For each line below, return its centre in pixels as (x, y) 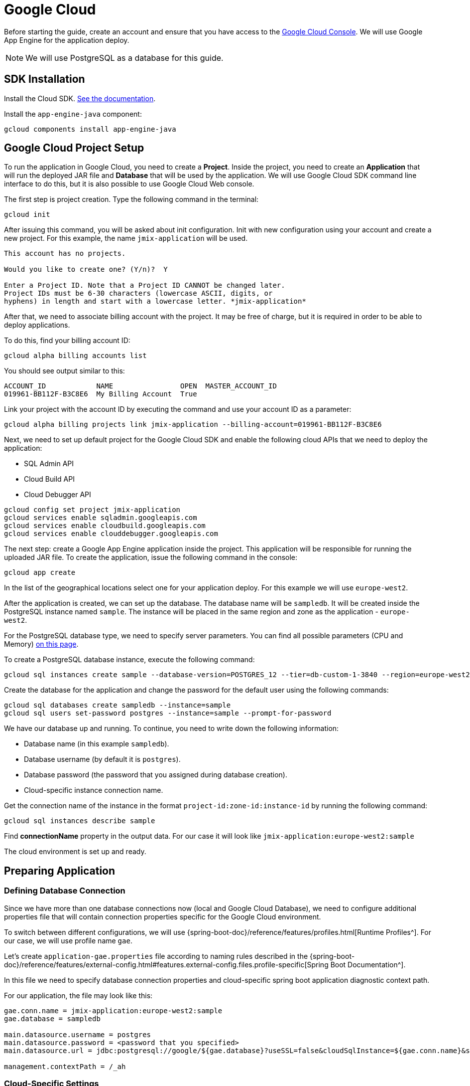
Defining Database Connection (65, 891)
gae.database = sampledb (52, 1018)
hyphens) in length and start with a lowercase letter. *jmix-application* (155, 301)
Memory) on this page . (41, 644)
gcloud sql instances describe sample (80, 821)
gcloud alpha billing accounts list (75, 356)
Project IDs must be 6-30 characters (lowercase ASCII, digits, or (138, 293)
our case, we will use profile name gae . (68, 940)
